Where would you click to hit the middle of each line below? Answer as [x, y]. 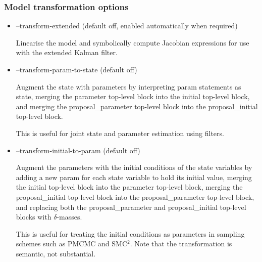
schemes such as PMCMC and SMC [71, 244]
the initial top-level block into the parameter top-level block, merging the [129, 187]
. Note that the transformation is [181, 244]
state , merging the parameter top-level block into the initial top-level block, [133, 96]
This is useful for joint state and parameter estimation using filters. [120, 133]
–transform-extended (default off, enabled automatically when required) [127, 26]
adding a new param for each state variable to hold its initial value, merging [134, 177]
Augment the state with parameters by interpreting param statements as [128, 86]
